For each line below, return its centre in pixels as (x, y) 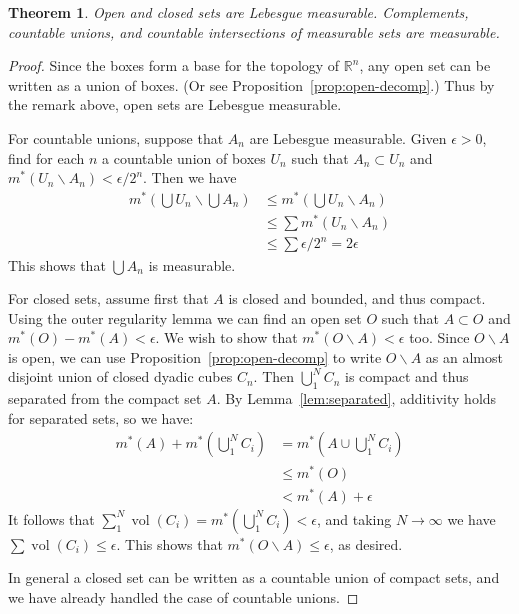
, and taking (354, 518)
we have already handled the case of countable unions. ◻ (183, 596)
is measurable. (192, 264)
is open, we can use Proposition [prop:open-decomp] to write (195, 356)
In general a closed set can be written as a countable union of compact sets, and (254, 577)
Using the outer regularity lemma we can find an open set (185, 317)
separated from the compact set (105, 398)
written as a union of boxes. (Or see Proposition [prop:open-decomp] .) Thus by (251, 84)
